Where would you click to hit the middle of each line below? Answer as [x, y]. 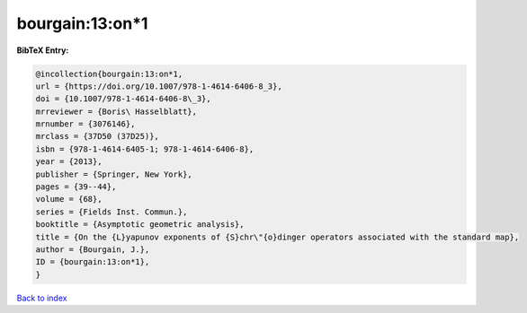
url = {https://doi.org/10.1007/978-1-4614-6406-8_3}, [159, 86]
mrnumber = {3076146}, [85, 124]
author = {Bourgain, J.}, [93, 250]
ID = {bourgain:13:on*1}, [93, 262]
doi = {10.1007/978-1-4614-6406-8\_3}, [123, 99]
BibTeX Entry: [43, 50]
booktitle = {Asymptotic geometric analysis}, [140, 225]
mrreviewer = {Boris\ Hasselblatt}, [116, 111]
